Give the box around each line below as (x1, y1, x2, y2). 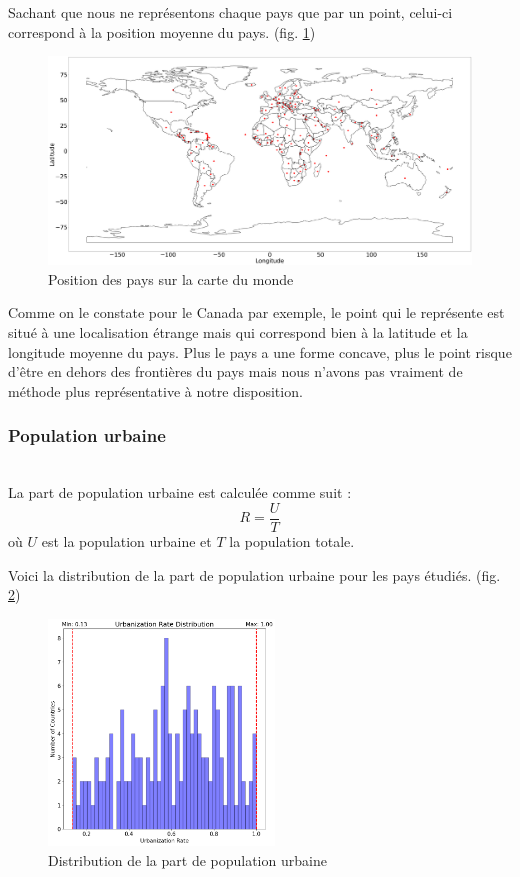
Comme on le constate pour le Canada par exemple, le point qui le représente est (8, 302, 505, 323)
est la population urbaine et (41, 530, 212, 551)
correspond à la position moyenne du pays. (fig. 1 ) (8, 21, 316, 42)
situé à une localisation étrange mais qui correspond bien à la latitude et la (8, 322, 468, 343)
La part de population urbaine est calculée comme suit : (8, 482, 352, 503)
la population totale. (229, 530, 355, 551)
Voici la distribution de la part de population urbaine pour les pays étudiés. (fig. (8, 564, 501, 585)
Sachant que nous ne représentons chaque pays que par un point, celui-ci (8, 2, 453, 22)
